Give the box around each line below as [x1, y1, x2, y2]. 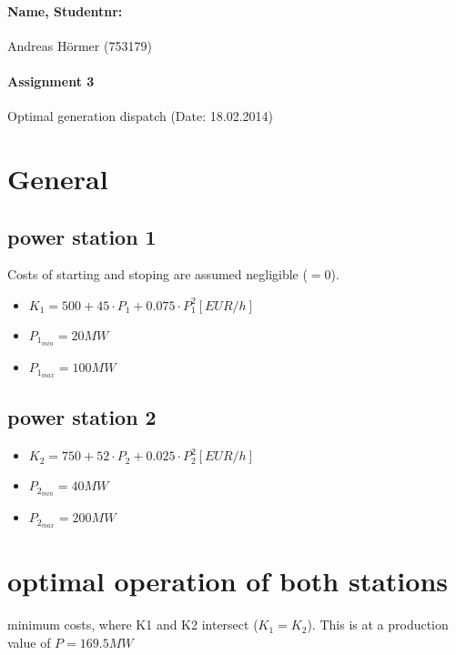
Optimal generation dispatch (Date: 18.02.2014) [7, 106, 273, 126]
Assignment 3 [7, 71, 95, 90]
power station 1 [7, 222, 157, 250]
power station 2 [7, 403, 157, 431]
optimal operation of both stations [7, 562, 449, 600]
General [7, 159, 108, 196]
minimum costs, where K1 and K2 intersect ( [7, 615, 258, 634]
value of [7, 632, 51, 651]
